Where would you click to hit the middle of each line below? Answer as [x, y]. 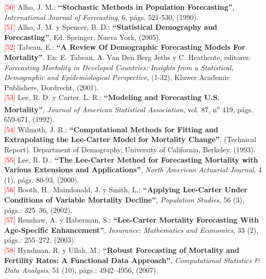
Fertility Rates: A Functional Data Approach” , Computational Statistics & [132, 260]
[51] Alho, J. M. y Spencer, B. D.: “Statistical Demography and [111, 27]
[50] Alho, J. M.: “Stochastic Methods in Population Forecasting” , [119, 7]
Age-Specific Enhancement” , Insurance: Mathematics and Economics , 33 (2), [131, 230]
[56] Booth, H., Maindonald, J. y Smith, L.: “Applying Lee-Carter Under [126, 190]
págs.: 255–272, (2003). [40, 240]
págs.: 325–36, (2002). [38, 210]
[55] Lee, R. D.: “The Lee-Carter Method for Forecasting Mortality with [131, 159]
